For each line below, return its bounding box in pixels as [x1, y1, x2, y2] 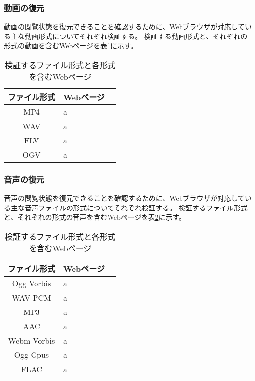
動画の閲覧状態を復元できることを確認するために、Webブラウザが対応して [4, 21, 245, 32]
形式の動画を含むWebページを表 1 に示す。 [4, 40, 138, 51]
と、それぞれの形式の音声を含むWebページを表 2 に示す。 [4, 212, 185, 222]
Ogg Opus [14, 349, 49, 360]
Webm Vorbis [8, 335, 55, 346]
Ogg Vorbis [12, 277, 51, 289]
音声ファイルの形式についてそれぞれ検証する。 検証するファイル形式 [24, 202, 248, 212]
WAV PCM [12, 292, 51, 303]
